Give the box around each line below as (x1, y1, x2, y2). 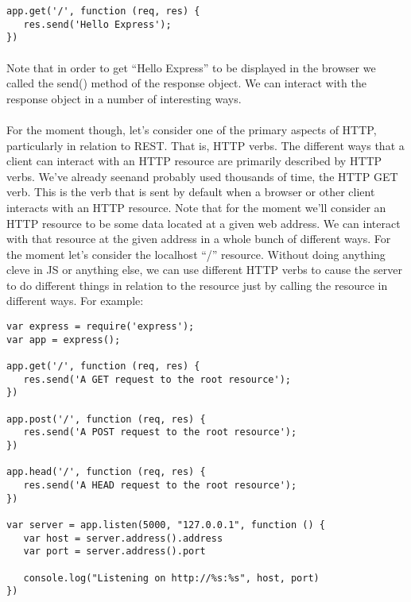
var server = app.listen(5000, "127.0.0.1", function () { (6, 519, 325, 531)
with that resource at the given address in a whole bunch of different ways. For (6, 230, 391, 247)
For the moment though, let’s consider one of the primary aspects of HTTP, (6, 121, 377, 137)
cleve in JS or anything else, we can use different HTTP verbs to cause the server (6, 261, 402, 278)
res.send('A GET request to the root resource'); (23, 373, 291, 385)
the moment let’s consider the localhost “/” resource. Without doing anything (6, 245, 386, 262)
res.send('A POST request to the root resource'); (23, 426, 297, 438)
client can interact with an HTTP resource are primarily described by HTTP (6, 152, 382, 169)
